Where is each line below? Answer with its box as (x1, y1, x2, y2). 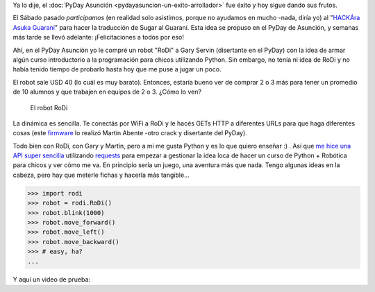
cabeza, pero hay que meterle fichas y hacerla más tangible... (12, 171, 190, 179)
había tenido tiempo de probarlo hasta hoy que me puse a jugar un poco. (12, 65, 222, 74)
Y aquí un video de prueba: (12, 275, 90, 284)
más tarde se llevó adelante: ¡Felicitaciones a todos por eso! (12, 33, 184, 42)
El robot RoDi (30, 103, 68, 112)
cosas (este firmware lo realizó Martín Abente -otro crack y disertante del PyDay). (12, 129, 248, 137)
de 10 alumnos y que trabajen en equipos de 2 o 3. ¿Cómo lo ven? (12, 87, 201, 96)
